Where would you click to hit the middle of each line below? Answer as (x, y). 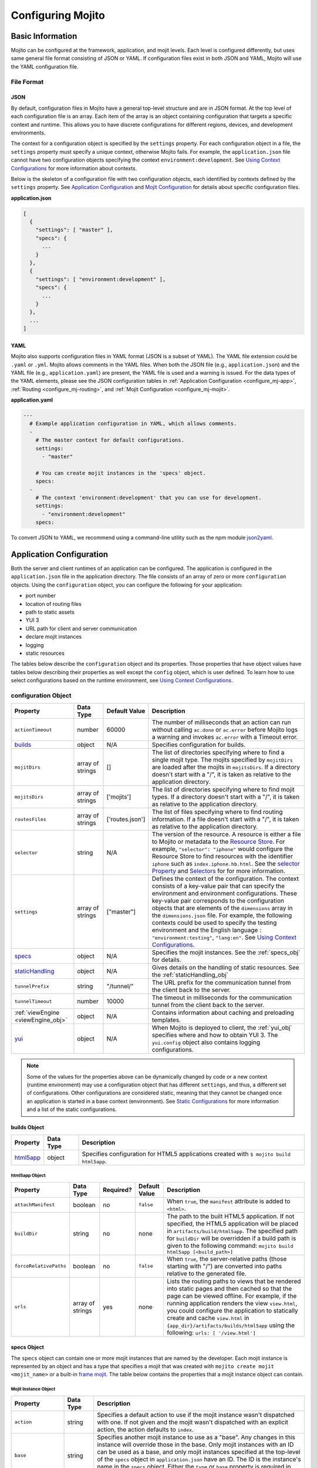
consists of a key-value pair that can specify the (218, 886)
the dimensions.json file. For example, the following (222, 915)
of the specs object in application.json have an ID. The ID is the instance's (199, 1459)
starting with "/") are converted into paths (225, 1266)
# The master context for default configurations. (110, 440)
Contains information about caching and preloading (223, 1013)
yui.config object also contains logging (206, 1042)
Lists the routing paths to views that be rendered (234, 1281)
